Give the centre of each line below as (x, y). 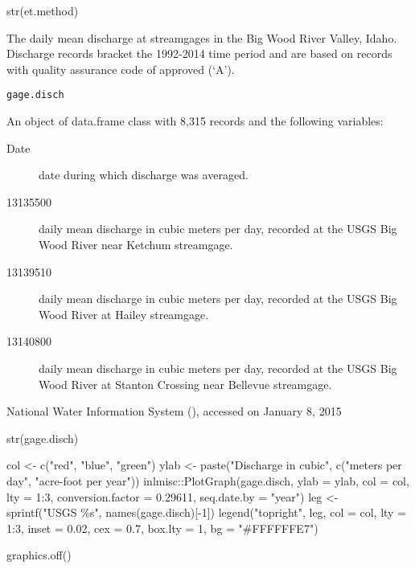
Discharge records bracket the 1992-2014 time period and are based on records (199, 53)
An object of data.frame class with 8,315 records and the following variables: (195, 121)
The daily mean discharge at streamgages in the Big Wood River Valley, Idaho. (202, 37)
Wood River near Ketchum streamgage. (136, 244)
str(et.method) (43, 10)
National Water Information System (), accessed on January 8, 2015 (174, 411)
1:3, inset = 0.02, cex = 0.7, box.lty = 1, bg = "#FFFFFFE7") (162, 528)
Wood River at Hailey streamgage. (124, 314)
